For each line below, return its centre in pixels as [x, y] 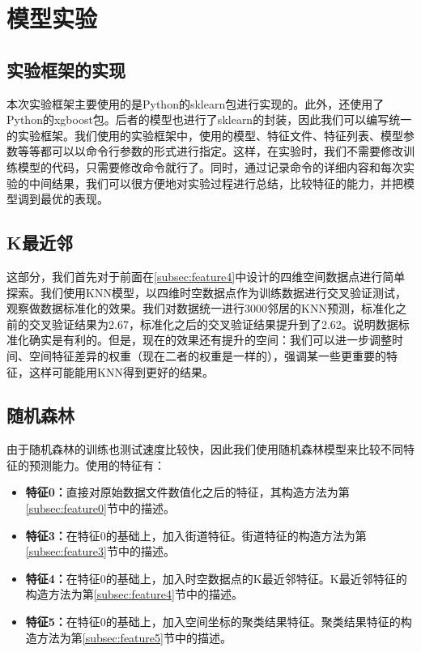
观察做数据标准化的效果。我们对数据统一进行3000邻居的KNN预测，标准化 [201, 308]
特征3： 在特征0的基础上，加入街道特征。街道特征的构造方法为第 [196, 535]
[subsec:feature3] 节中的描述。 [100, 551]
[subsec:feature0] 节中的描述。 [100, 508]
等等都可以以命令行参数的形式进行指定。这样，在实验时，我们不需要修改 [210, 151]
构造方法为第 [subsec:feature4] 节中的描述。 [134, 594]
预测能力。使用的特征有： [97, 464]
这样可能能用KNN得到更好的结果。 [121, 371]
